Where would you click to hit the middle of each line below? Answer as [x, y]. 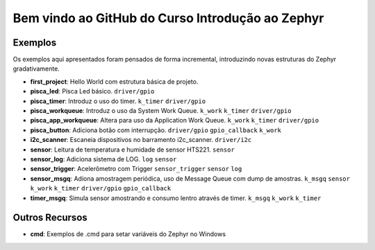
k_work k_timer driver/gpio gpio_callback [101, 188]
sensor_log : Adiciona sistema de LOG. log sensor [103, 159]
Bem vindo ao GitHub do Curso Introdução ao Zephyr [168, 18]
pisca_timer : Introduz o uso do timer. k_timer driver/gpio [118, 101]
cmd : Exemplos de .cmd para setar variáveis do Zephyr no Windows [128, 234]
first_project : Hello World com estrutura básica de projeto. [114, 81]
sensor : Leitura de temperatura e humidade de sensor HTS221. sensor [133, 150]
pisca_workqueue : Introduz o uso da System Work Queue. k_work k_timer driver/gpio [161, 111]
